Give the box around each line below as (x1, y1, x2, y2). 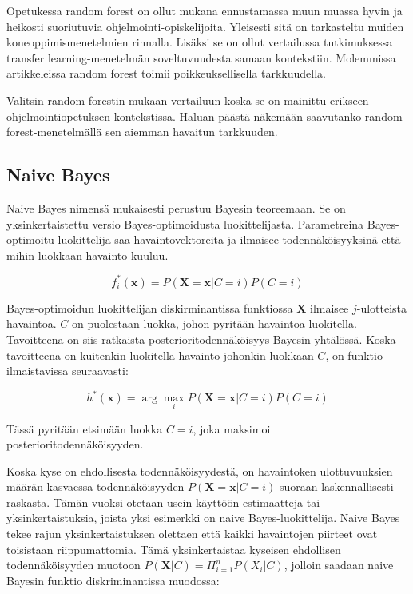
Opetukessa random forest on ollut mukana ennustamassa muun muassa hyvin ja (6, 2, 403, 18)
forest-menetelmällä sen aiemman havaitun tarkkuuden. (6, 123, 278, 140)
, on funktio (325, 346, 383, 363)
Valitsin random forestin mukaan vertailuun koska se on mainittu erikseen (6, 91, 369, 108)
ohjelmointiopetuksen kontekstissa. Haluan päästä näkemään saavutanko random (6, 107, 403, 124)
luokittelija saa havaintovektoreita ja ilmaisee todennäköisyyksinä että (58, 231, 401, 248)
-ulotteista (356, 299, 407, 316)
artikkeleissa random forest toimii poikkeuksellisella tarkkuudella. (6, 65, 326, 82)
